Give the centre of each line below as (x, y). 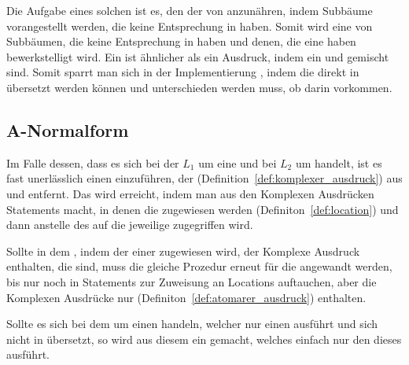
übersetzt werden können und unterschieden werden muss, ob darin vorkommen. (199, 87)
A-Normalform (68, 129)
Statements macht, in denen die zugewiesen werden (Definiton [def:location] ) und (203, 209)
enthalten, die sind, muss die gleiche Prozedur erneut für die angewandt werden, (199, 266)
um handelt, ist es (339, 162)
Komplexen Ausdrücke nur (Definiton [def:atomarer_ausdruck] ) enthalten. (186, 297)
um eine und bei (238, 162)
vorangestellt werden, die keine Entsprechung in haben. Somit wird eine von (190, 26)
